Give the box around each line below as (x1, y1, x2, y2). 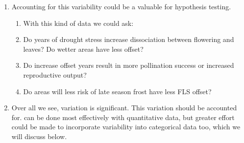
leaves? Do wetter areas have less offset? (23, 43, 144, 54)
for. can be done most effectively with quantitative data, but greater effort (11, 112, 235, 122)
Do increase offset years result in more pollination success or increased (23, 60, 234, 70)
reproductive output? (23, 69, 87, 80)
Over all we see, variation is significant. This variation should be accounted (11, 102, 237, 113)
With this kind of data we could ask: (23, 18, 134, 28)
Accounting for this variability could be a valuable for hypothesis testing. (11, 1, 231, 11)
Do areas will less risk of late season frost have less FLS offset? (23, 86, 212, 96)
